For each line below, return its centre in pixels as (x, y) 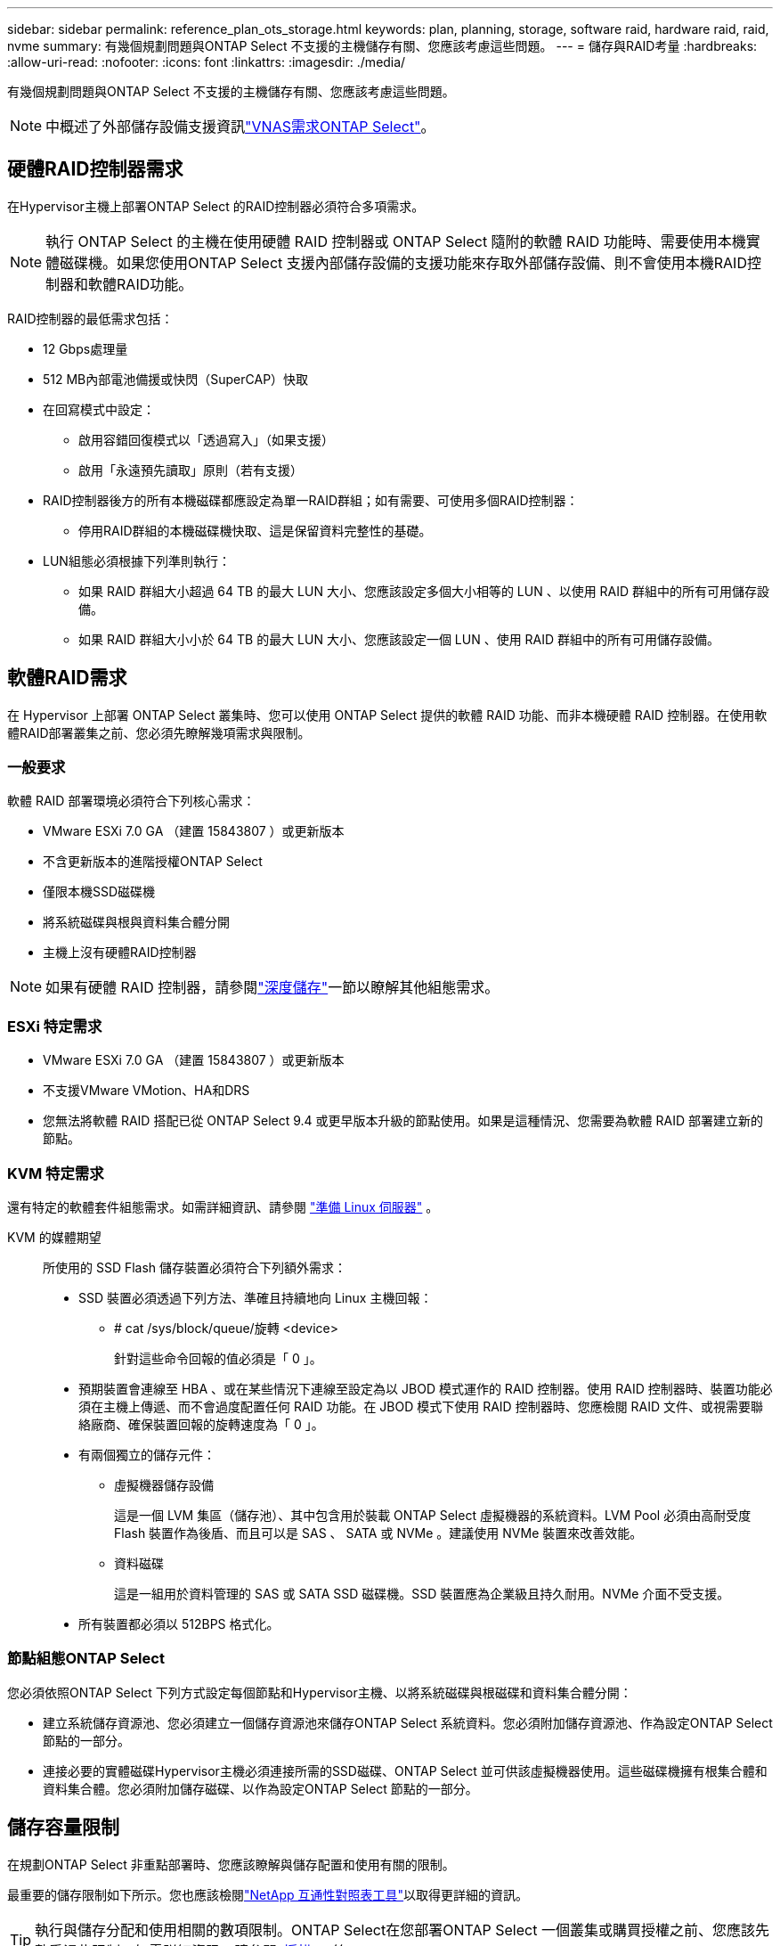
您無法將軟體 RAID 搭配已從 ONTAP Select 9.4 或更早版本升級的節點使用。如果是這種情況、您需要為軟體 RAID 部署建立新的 (403, 1121)
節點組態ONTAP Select (86, 1659)
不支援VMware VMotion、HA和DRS (146, 1091)
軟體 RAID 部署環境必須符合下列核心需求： (131, 801)
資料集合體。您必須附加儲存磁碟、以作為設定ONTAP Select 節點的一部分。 (260, 1788)
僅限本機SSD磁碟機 (99, 892)
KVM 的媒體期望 (54, 1237)
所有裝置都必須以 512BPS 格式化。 (179, 1623)
